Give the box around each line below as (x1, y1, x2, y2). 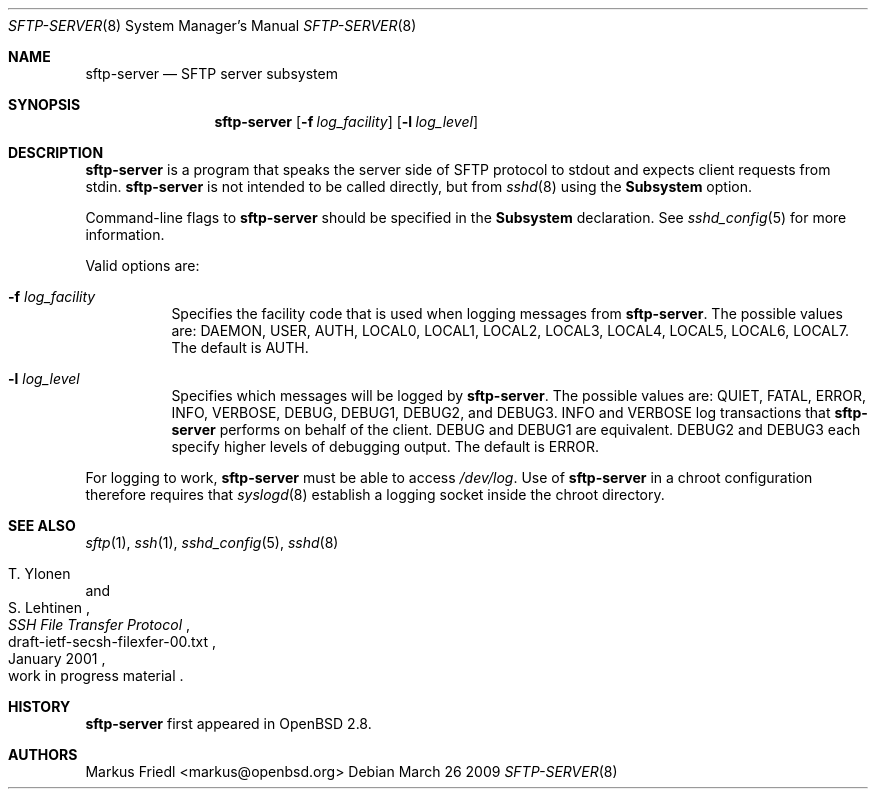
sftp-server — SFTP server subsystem (85, 65, 338, 82)
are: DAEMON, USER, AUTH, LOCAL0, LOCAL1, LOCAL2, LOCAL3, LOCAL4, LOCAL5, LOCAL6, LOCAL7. (171, 322, 850, 339)
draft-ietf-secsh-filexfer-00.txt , (8, 633, 217, 650)
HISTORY (8, 698, 71, 715)
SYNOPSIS (8, 96, 81, 113)
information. (85, 226, 165, 243)
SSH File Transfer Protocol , (8, 616, 190, 633)
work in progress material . (8, 667, 184, 684)
